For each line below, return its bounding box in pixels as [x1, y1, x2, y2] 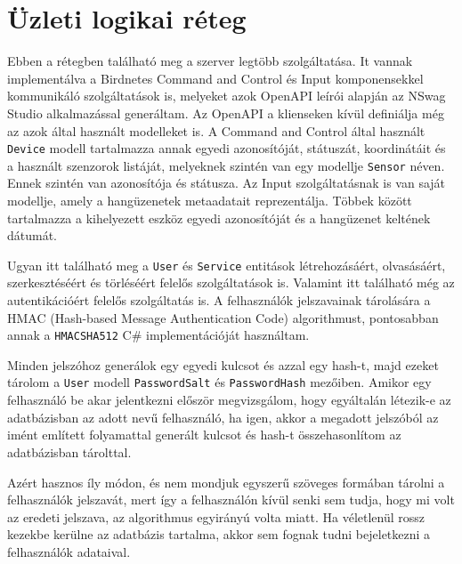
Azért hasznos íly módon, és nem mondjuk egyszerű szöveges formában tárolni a [7, 472, 445, 491]
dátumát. [7, 226, 58, 245]
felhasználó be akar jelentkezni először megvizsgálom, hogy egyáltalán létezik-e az [7, 391, 451, 409]
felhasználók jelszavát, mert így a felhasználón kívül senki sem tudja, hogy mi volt [7, 490, 455, 509]
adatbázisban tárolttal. [7, 442, 132, 461]
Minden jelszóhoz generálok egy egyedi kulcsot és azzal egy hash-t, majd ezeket [7, 355, 439, 374]
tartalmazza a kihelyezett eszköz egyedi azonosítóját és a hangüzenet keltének [7, 208, 431, 227]
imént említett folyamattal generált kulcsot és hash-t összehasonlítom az [7, 425, 401, 444]
